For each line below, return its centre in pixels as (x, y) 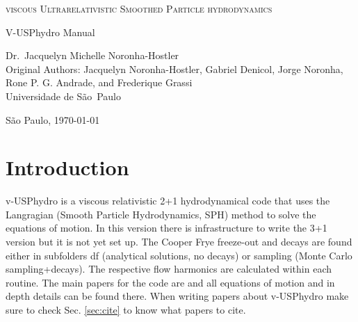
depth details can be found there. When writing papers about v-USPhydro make (177, 296)
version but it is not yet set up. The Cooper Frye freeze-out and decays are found (179, 242)
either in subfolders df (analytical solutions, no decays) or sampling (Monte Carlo (179, 255)
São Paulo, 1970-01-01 (53, 119)
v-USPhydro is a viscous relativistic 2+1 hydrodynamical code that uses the (168, 201)
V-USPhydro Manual (50, 32)
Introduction (67, 167)
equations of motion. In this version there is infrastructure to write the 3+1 (166, 228)
